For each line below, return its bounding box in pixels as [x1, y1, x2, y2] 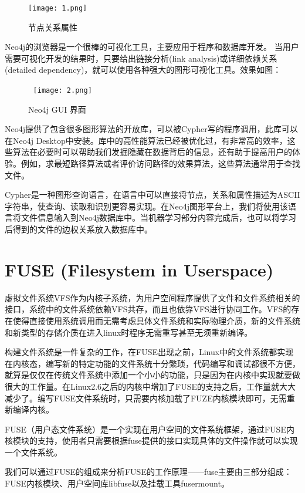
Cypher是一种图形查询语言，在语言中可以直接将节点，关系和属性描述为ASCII [5, 188, 300, 201]
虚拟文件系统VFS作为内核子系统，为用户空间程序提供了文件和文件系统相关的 [5, 291, 300, 303]
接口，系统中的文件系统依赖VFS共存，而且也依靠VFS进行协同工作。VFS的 [5, 303, 292, 315]
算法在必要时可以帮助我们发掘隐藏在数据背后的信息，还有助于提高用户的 [12, 146, 292, 158]
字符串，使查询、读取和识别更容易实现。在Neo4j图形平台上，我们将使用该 [5, 200, 288, 212]
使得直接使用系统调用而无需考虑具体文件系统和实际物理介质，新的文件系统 [12, 314, 300, 326]
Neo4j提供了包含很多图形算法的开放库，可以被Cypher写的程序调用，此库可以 [5, 123, 298, 135]
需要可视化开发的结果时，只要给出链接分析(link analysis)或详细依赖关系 [5, 52, 277, 64]
